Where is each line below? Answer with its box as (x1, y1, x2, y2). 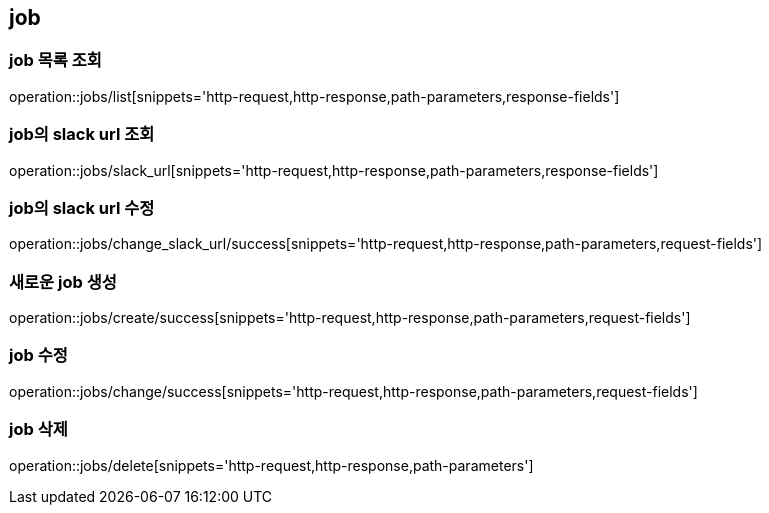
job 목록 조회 (9, 50, 102, 71)
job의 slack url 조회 (9, 124, 155, 145)
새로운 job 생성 (9, 271, 117, 292)
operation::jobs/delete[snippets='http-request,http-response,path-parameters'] (9, 456, 534, 474)
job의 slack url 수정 (9, 197, 155, 218)
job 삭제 (9, 419, 68, 440)
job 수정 (9, 345, 68, 366)
